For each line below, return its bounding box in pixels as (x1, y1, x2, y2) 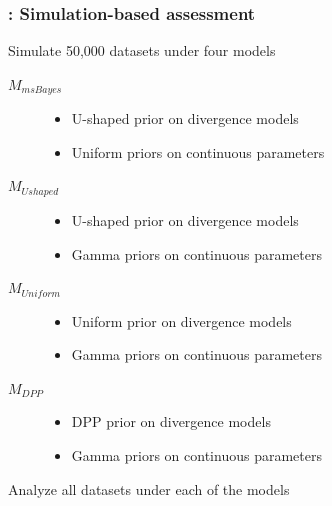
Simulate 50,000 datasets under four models (8, 40, 276, 61)
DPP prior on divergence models (71, 411, 271, 432)
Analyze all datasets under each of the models (8, 478, 290, 499)
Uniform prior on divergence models (71, 310, 292, 331)
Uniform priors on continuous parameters (71, 141, 325, 162)
